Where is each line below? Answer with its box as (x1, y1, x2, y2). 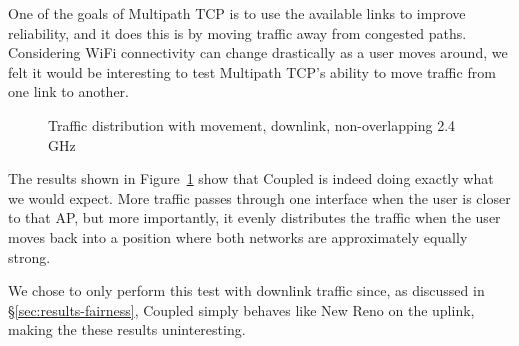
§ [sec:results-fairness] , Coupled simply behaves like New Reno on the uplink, (8, 299, 475, 320)
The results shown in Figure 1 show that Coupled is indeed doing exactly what (8, 168, 494, 189)
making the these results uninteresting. (8, 319, 246, 340)
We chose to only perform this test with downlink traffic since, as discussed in (8, 280, 485, 301)
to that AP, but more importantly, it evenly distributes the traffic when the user (8, 207, 501, 228)
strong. (8, 246, 51, 267)
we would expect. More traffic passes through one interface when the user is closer (8, 187, 511, 208)
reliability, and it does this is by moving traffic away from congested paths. (8, 22, 467, 43)
